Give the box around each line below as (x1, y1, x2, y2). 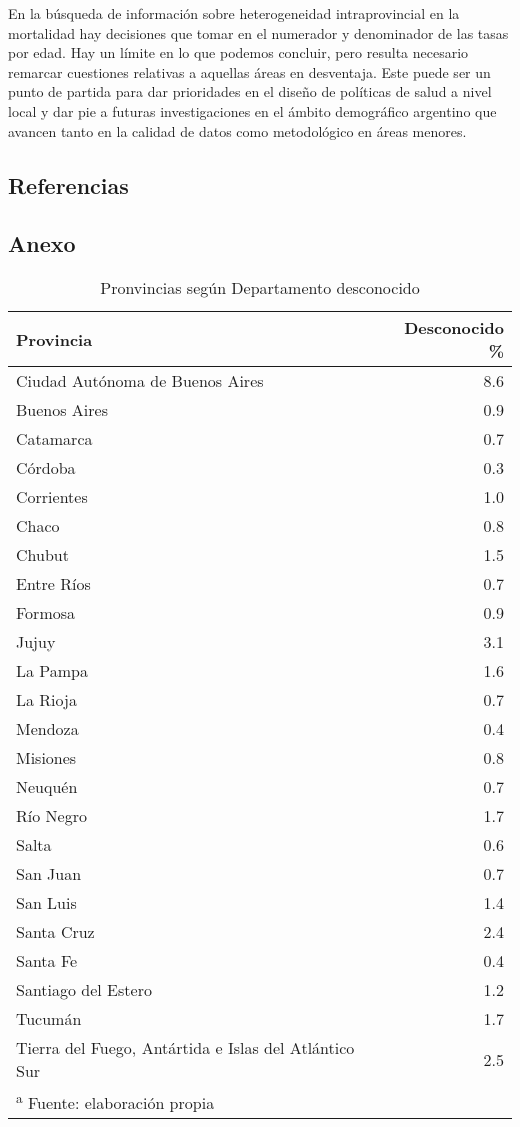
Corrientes (16, 485, 88, 509)
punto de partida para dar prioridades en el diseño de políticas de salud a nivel (8, 81, 492, 102)
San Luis (16, 891, 77, 915)
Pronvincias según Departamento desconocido (100, 276, 420, 300)
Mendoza (16, 717, 79, 741)
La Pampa (16, 659, 89, 683)
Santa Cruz (16, 920, 95, 944)
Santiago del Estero (16, 978, 152, 1002)
